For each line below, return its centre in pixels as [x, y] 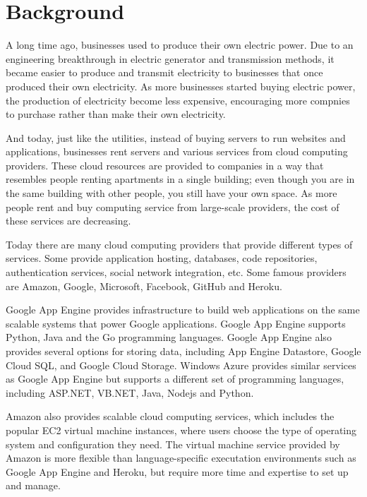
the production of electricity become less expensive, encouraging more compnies [178, 100]
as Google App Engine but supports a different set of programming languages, [175, 379]
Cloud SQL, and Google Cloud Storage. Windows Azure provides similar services [181, 365]
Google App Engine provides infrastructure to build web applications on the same [183, 310]
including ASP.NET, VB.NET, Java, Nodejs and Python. [130, 392]
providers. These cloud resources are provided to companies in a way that [165, 165]
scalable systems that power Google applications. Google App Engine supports [176, 323]
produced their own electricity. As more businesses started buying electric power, [181, 86]
